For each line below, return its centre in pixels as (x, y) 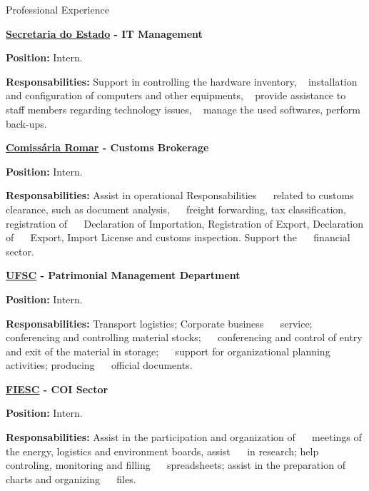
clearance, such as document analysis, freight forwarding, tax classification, (176, 209)
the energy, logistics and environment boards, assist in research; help (162, 451)
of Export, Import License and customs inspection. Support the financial (178, 237)
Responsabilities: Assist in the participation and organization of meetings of (184, 437)
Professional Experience (57, 9)
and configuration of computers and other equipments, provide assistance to (176, 95)
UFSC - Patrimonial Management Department (123, 275)
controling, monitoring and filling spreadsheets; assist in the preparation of (176, 465)
